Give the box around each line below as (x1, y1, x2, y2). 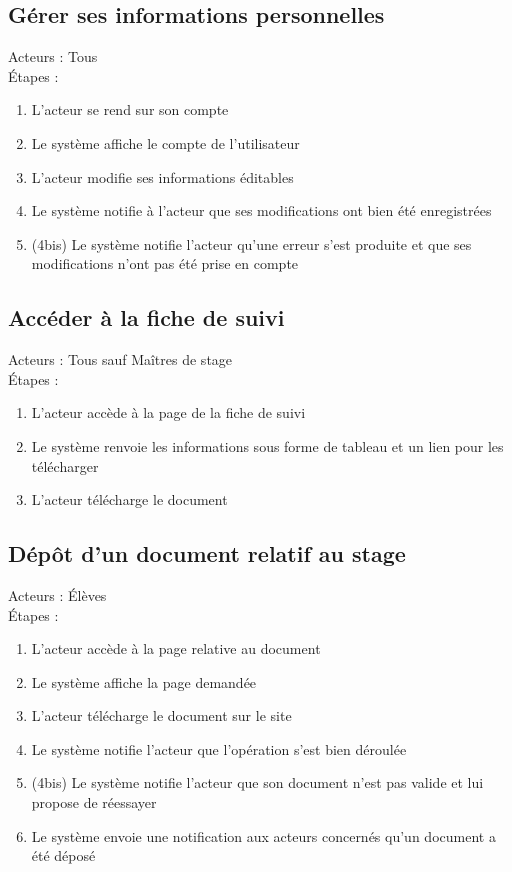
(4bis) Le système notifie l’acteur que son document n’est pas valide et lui (31, 772, 484, 793)
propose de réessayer (31, 792, 157, 813)
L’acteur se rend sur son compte (31, 99, 229, 120)
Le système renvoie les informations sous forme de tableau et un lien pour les (31, 435, 504, 456)
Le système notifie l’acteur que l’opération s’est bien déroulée (31, 738, 407, 759)
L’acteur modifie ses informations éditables (31, 166, 294, 187)
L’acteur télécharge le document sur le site (31, 705, 292, 726)
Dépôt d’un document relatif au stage (8, 538, 406, 569)
